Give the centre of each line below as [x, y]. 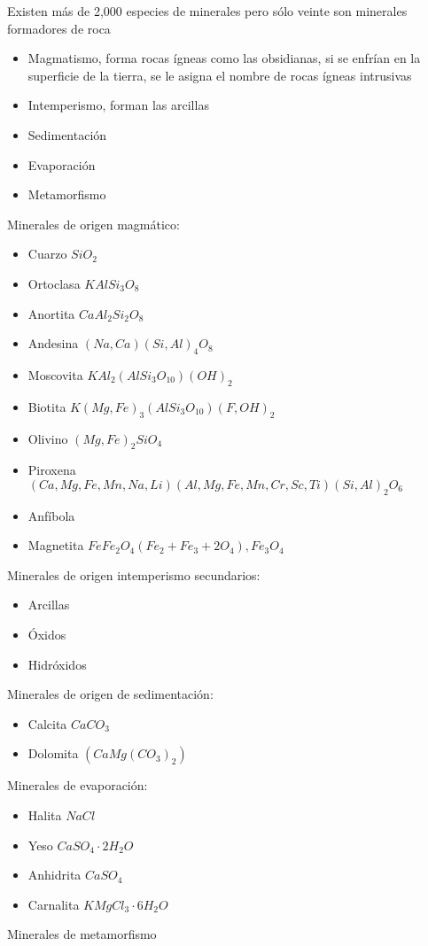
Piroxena [52, 470]
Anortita [51, 313]
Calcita [47, 723]
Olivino [48, 438]
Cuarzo [47, 254]
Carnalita [54, 904]
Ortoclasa [54, 283]
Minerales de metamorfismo [82, 934]
